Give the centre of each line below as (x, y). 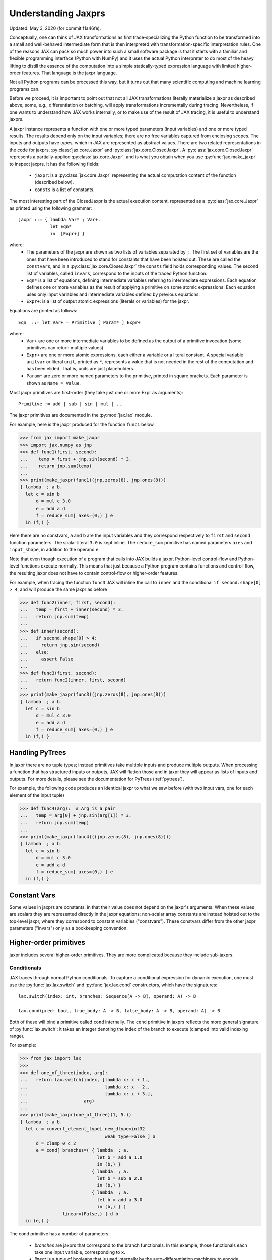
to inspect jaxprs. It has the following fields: (54, 164)
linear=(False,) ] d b (90, 1214)
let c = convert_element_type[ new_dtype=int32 (85, 1129)
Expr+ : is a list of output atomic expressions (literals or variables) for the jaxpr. (108, 301)
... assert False (47, 659)
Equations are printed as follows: (43, 310)
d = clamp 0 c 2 (56, 1143)
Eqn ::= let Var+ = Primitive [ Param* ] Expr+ (79, 322)
